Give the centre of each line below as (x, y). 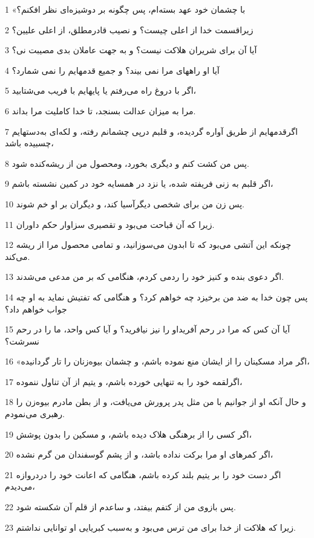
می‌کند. (18, 256)
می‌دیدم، (20, 486)
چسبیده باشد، (29, 143)
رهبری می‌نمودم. (35, 414)
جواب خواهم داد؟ (36, 309)
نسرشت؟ (22, 341)
